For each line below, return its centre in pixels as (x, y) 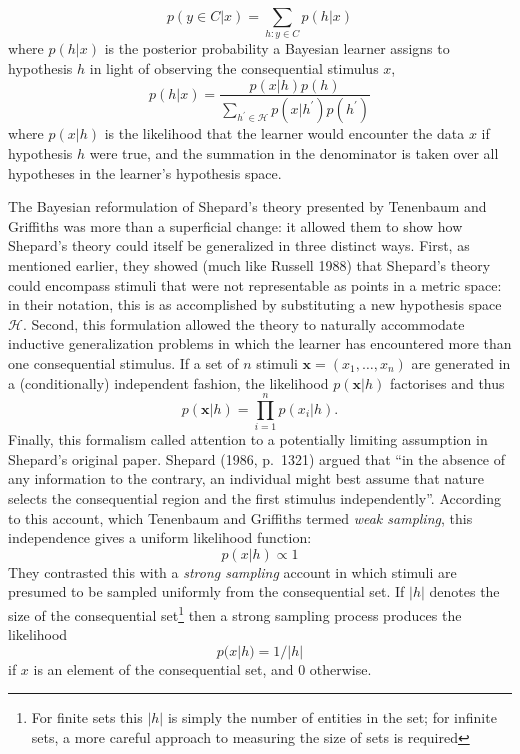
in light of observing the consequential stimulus (234, 67)
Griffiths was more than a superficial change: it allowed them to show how (235, 225)
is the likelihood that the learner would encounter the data (284, 133)
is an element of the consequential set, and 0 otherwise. (202, 668)
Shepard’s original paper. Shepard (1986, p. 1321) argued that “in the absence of (257, 458)
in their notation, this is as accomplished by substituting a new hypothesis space (255, 304)
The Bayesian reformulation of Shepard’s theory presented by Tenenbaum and (247, 206)
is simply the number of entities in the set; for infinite (332, 717)
